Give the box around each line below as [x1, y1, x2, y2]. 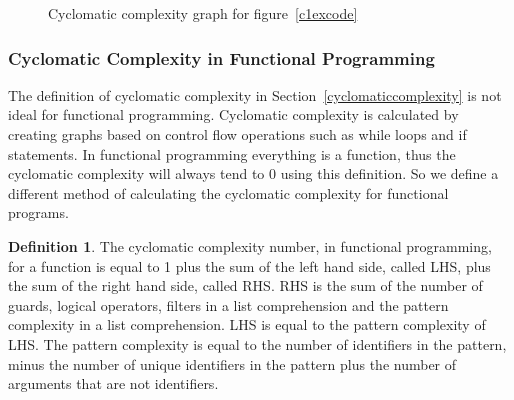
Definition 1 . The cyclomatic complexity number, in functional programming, [8, 235, 492, 256]
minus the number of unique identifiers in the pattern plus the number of [8, 353, 457, 374]
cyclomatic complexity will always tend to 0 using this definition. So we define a [8, 163, 499, 184]
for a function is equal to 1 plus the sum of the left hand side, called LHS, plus [8, 255, 491, 276]
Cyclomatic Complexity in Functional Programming [8, 45, 435, 70]
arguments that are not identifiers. [8, 373, 219, 394]
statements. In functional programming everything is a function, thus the [8, 143, 456, 164]
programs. [8, 202, 69, 223]
